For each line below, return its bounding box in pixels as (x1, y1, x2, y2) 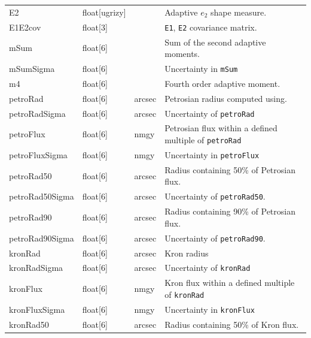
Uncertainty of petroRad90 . (164, 231, 266, 244)
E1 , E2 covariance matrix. (164, 20, 257, 33)
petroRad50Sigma (9, 190, 74, 203)
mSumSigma (9, 62, 55, 74)
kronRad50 (9, 318, 49, 330)
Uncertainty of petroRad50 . (164, 190, 266, 203)
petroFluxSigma (9, 148, 68, 161)
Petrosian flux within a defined (164, 122, 278, 134)
